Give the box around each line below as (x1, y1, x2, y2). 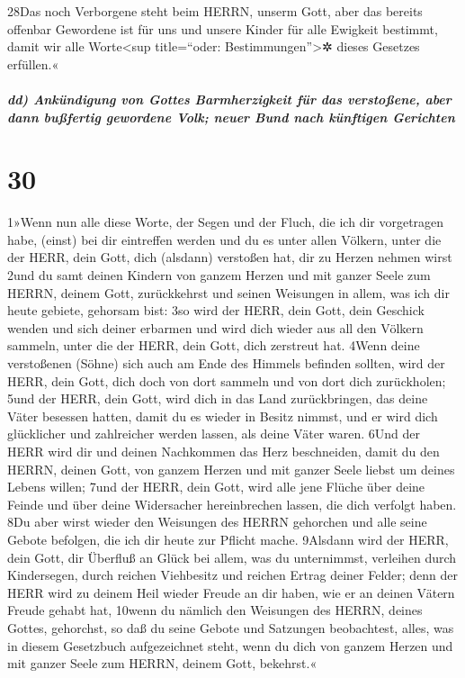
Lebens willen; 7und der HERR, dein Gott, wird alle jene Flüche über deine (7, 477, 425, 496)
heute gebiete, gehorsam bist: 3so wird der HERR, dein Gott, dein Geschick (7, 301, 425, 320)
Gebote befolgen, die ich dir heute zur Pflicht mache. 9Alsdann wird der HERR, (7, 529, 449, 548)
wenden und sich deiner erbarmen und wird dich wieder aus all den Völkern (7, 318, 424, 337)
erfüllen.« (7, 54, 59, 73)
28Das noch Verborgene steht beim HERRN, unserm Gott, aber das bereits (7, 2, 423, 20)
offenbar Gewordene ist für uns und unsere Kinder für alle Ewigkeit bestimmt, (7, 19, 438, 38)
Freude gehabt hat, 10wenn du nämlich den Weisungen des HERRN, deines (7, 601, 423, 619)
